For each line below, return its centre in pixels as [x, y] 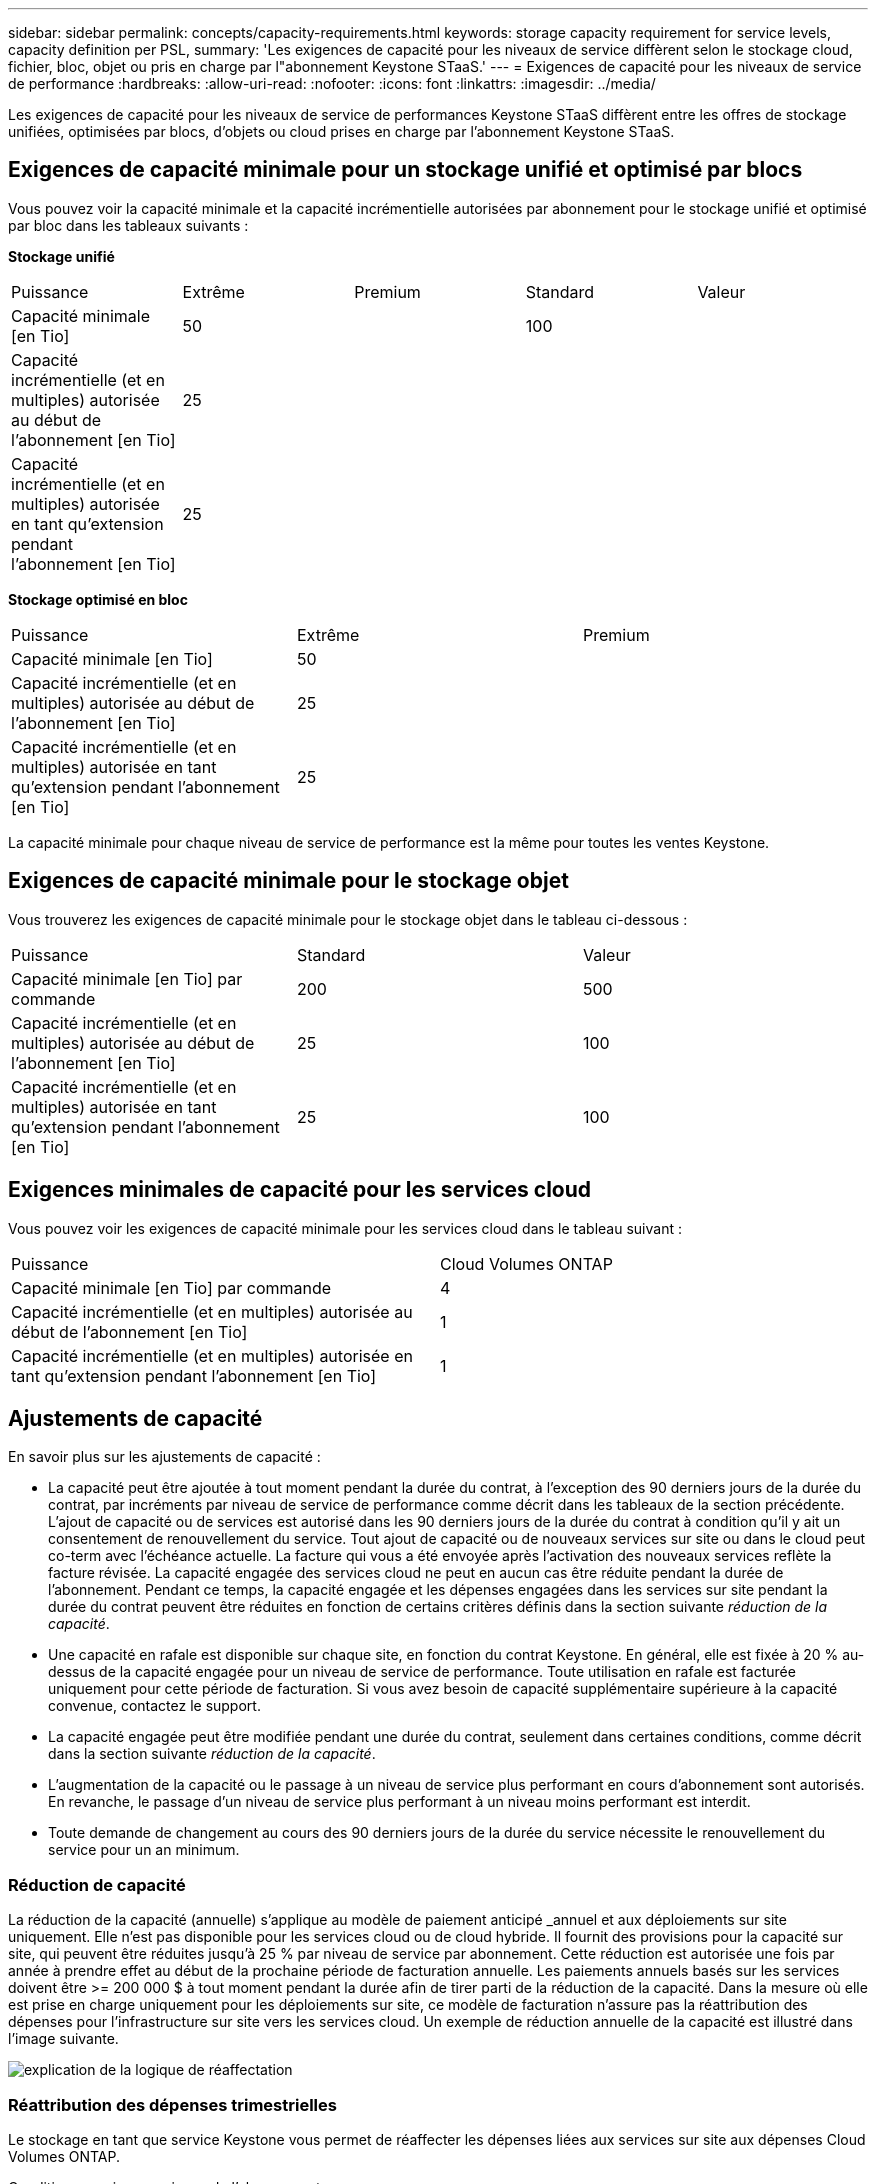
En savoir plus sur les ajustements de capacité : [164, 1457]
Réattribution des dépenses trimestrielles [172, 2104]
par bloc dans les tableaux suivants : [128, 225]
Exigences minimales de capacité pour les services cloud [300, 1190]
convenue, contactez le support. [154, 1706]
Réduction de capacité [97, 1884]
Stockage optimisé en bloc [98, 599]
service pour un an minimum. [144, 1850]
